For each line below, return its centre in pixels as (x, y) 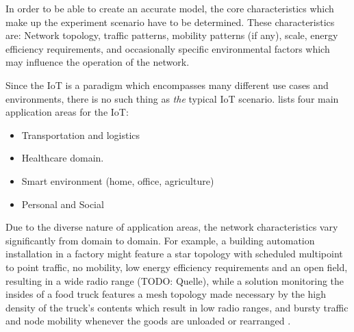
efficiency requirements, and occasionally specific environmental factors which (168, 48)
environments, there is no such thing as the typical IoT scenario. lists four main (172, 98)
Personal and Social (63, 204)
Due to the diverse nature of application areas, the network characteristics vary (172, 227)
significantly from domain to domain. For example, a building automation (160, 240)
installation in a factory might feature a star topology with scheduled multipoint (174, 254)
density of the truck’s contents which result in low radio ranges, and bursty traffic (177, 307)
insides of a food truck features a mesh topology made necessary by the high (166, 294)
